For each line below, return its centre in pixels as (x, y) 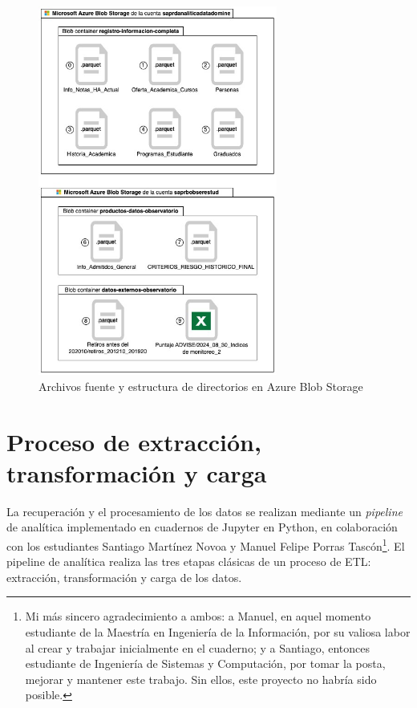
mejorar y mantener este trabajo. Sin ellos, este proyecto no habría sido (201, 679)
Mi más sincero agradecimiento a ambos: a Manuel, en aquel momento (198, 616)
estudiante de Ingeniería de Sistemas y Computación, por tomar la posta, (205, 663)
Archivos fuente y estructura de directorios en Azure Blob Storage (201, 386)
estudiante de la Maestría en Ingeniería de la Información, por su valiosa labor (218, 631)
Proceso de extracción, (134, 441)
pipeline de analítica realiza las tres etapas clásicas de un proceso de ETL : (189, 562)
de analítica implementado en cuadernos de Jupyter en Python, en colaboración (202, 527)
